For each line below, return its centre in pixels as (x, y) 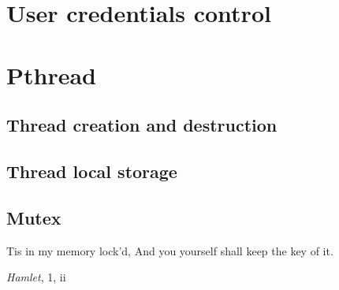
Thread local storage (92, 171)
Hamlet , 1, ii (36, 277)
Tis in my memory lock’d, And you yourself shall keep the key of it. (170, 250)
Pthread (51, 74)
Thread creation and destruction (142, 125)
